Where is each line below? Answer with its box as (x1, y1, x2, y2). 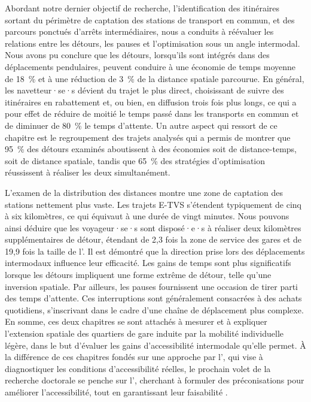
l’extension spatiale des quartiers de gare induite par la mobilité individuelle (5, 327, 284, 340)
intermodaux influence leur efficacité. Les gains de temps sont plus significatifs (5, 256, 291, 269)
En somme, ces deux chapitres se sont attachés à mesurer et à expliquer (5, 315, 267, 328)
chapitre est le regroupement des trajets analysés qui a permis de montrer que (5, 131, 291, 143)
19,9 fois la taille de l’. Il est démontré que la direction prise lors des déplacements (5, 244, 305, 257)
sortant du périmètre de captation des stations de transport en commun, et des (5, 13, 295, 26)
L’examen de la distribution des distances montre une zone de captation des (5, 186, 283, 198)
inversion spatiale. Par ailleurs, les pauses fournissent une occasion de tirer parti (5, 280, 298, 292)
